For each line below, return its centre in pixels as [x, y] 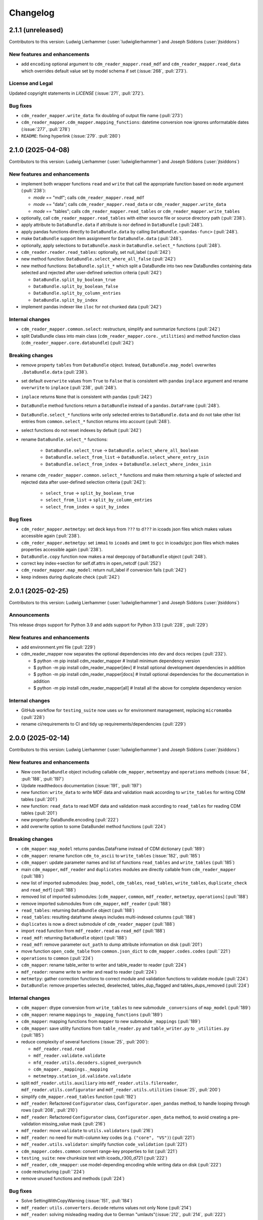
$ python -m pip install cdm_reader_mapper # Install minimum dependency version [117, 661]
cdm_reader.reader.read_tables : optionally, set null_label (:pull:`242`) [96, 252]
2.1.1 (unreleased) [36, 30]
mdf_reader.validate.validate [69, 1056]
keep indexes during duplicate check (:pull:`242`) [71, 577]
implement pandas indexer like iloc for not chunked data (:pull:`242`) [91, 307]
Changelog [32, 13]
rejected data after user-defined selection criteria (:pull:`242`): [84, 482]
